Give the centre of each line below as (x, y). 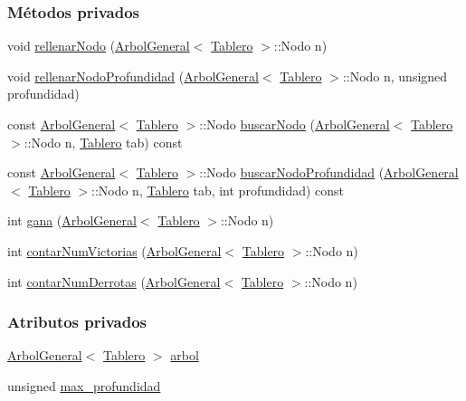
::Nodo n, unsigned (395, 76)
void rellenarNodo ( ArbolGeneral (99, 46)
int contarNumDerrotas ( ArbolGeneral (114, 281)
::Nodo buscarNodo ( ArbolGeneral (295, 124)
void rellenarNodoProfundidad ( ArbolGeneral (133, 76)
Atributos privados (77, 322)
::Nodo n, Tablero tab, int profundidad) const (218, 190)
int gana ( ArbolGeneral (72, 220)
